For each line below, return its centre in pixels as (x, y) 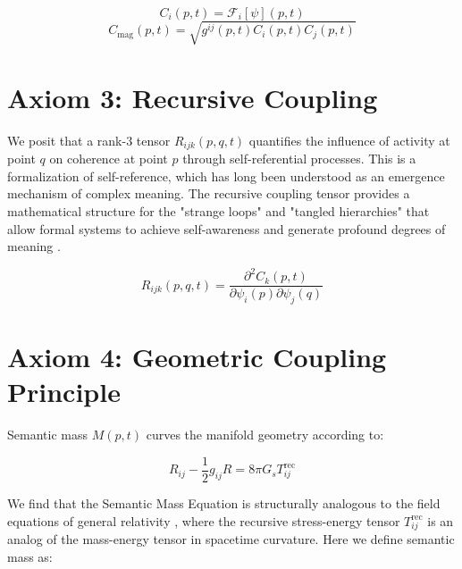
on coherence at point (109, 159)
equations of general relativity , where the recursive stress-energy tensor (204, 520)
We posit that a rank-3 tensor (89, 140)
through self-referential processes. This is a (299, 159)
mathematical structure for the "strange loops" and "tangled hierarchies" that (218, 210)
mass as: (30, 556)
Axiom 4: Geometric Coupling (197, 357)
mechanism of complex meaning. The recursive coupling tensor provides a (209, 193)
